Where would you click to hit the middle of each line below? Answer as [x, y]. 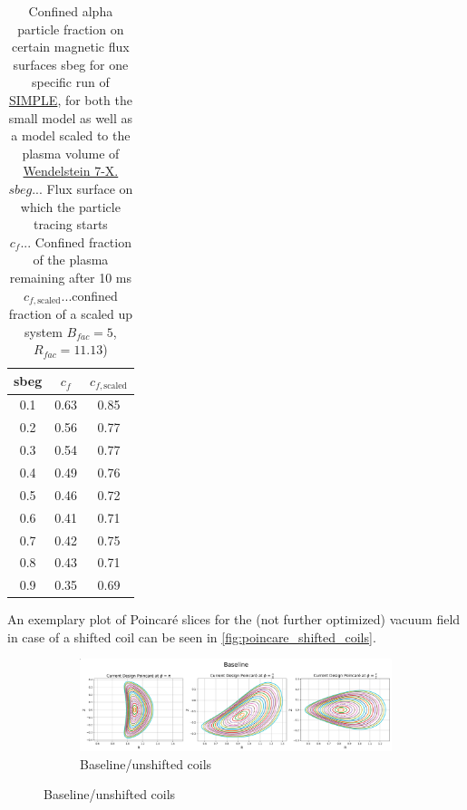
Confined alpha [71, 11]
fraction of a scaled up [70, 313]
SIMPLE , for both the [70, 99]
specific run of [71, 82]
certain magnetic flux [71, 47]
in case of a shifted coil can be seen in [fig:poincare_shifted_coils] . [192, 636]
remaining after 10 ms [71, 277]
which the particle [70, 206]
